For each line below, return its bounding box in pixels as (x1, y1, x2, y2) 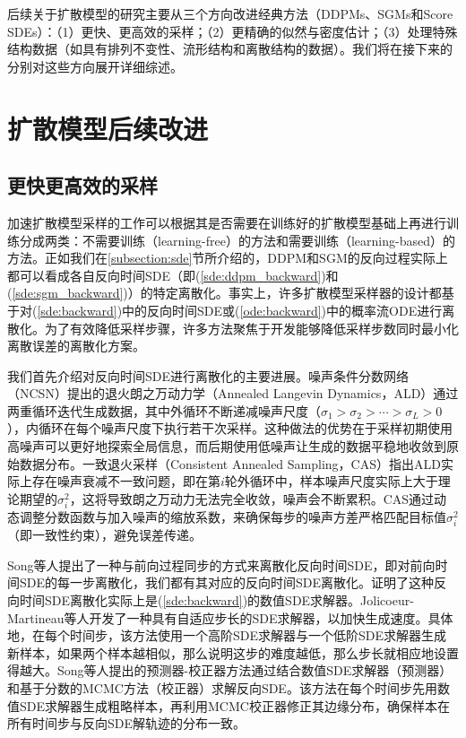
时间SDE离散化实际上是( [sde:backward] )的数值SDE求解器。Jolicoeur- (19, 590, 414, 609)
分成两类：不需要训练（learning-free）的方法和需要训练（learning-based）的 (19, 230, 455, 249)
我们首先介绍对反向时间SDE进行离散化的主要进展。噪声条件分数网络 (7, 366, 410, 385)
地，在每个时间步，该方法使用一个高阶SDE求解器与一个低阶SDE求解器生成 (7, 626, 447, 645)
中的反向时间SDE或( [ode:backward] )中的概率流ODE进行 (122, 300, 443, 319)
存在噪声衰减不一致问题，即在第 (31, 472, 220, 491)
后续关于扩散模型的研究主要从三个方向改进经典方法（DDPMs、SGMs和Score (7, 4, 453, 22)
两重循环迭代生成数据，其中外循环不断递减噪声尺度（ (7, 401, 321, 420)
